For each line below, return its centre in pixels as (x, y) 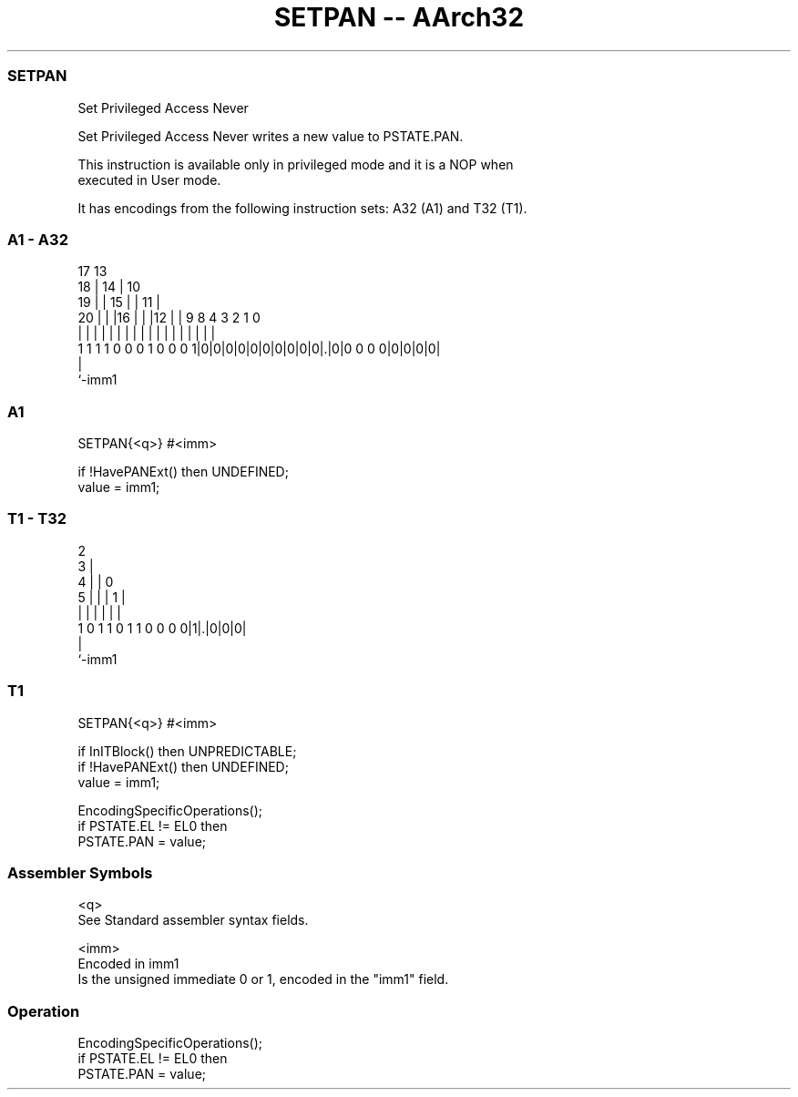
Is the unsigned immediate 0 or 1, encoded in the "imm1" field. (263, 979)
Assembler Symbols (80, 872)
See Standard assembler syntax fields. (193, 920)
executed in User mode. (149, 179)
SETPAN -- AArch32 (399, 17)
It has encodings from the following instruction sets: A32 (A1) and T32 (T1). (302, 208)
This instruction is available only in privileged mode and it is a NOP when (296, 164)
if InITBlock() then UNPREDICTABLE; (187, 751)
